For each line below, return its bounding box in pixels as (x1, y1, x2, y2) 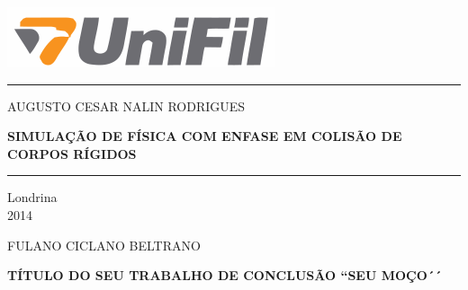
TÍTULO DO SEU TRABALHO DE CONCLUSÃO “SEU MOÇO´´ (7, 266, 442, 285)
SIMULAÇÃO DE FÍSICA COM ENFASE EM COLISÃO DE (7, 127, 402, 145)
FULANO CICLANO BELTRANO (7, 235, 201, 254)
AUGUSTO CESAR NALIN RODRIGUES (7, 96, 246, 115)
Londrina (7, 188, 58, 207)
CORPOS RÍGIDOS (7, 144, 137, 163)
